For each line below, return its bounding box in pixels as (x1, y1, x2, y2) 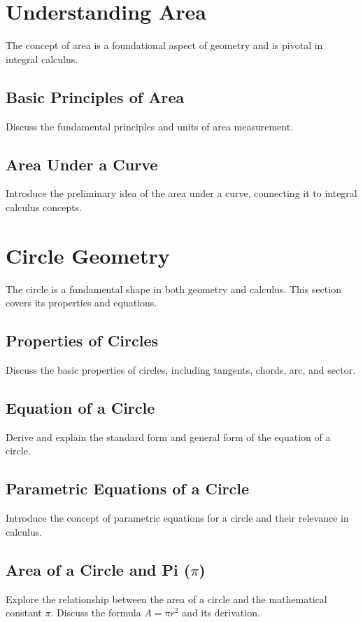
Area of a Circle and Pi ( (6, 558, 191, 580)
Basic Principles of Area (6, 86, 185, 107)
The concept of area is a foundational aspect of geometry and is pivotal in (6, 38, 323, 53)
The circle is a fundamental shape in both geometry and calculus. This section (6, 281, 341, 296)
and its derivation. (182, 605, 260, 620)
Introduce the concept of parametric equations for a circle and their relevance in (6, 511, 349, 525)
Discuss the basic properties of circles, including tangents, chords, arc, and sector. (6, 363, 356, 377)
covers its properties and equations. (6, 295, 157, 310)
